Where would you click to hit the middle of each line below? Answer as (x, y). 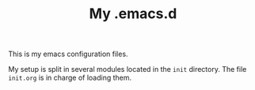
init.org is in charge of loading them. (70, 78)
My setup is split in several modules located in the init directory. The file (127, 69)
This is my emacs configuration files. (68, 54)
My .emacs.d (133, 14)
